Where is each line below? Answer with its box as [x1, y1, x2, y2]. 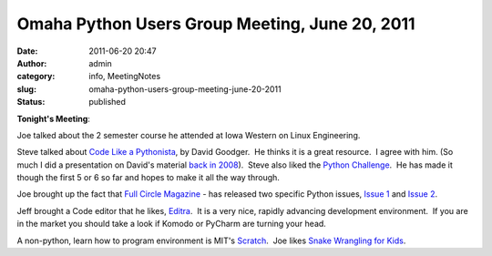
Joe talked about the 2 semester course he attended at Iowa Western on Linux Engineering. [16, 129, 361, 140]
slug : [16, 83, 36, 95]
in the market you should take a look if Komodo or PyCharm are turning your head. [16, 219, 327, 230]
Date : [16, 46, 38, 56]
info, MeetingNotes [88, 71, 161, 82]
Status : [16, 97, 46, 108]
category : [16, 71, 56, 82]
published [88, 97, 127, 108]
